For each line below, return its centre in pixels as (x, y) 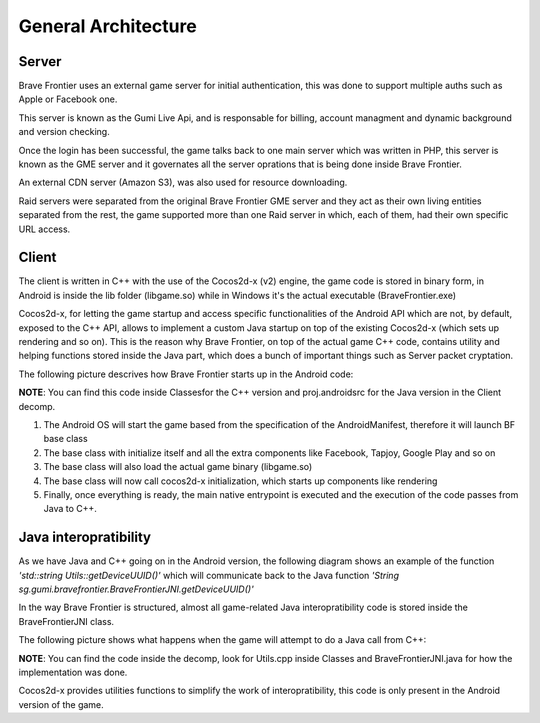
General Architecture (107, 26)
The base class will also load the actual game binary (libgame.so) (178, 467)
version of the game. (61, 704)
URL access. (44, 229)
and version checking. (64, 132)
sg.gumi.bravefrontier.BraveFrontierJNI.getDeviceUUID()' (136, 589)
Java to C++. (70, 509)
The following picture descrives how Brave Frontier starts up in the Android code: (186, 374)
